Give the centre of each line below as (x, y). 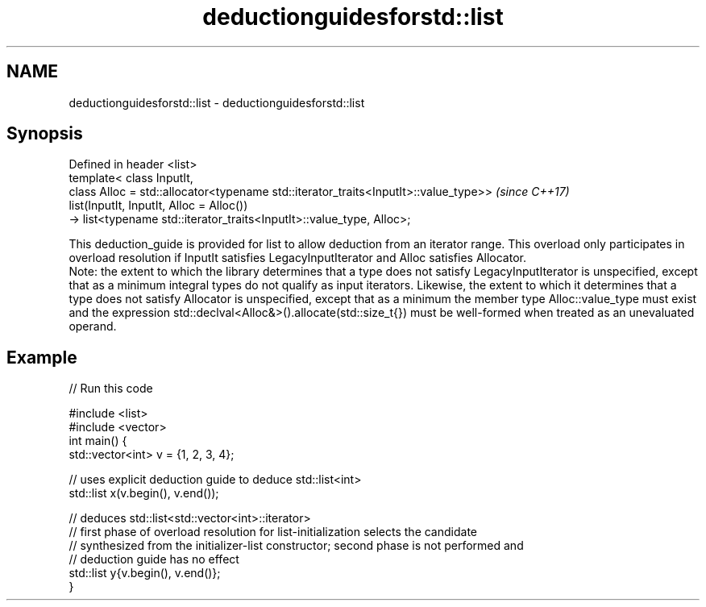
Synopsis (45, 134)
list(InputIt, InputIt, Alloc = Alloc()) (158, 206)
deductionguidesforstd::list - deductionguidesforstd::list (217, 102)
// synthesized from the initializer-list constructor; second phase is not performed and (296, 546)
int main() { (98, 441)
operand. (93, 326)
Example (42, 357)
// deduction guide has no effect (154, 559)
